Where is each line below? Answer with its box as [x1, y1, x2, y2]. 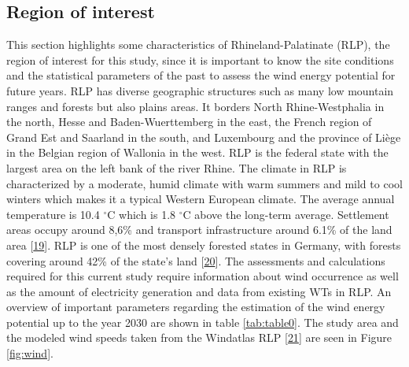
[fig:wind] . [6, 345, 53, 361]
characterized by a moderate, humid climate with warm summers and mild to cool [6, 175, 403, 191]
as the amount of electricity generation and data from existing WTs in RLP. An [6, 283, 392, 299]
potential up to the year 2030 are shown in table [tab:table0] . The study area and [6, 313, 399, 330]
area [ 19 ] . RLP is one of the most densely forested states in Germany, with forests [6, 236, 401, 253]
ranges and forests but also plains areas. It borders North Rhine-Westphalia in [6, 98, 385, 114]
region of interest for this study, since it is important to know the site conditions [6, 51, 394, 68]
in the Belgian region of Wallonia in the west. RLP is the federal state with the [6, 144, 389, 161]
